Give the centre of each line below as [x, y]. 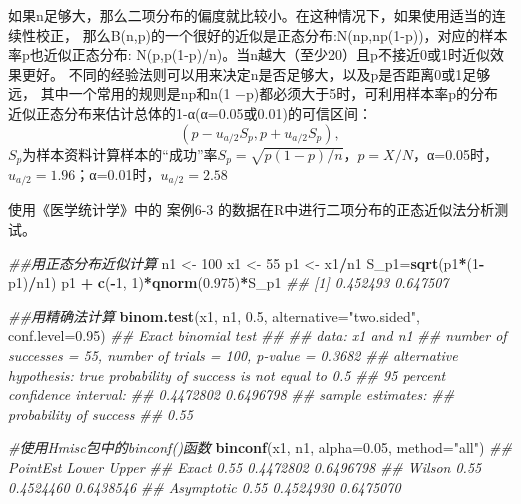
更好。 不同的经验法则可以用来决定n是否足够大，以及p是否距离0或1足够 [256, 73]
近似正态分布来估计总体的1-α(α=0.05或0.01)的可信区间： [190, 112]
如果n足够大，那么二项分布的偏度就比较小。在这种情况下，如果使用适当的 [250, 15]
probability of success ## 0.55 [100, 413]
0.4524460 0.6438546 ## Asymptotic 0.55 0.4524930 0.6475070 [204, 486]
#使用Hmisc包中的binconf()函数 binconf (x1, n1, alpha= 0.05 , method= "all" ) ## [260, 447]
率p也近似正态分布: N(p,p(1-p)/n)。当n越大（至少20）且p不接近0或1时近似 [249, 54]
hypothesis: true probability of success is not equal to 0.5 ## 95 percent [227, 374]
